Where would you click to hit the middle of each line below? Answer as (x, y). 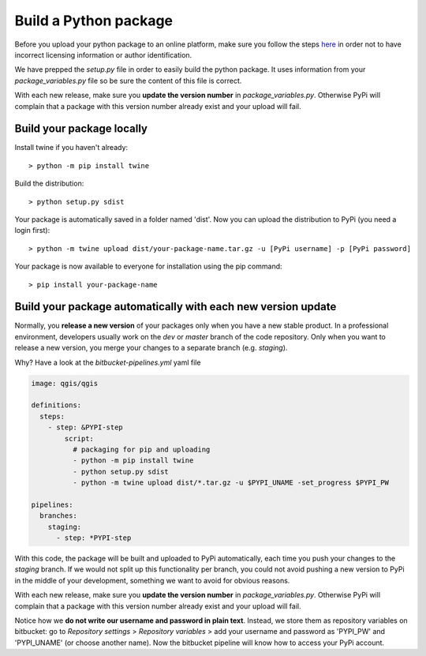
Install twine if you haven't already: (71, 148)
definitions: (56, 405)
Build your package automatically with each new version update (176, 307)
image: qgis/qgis (65, 383)
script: (79, 439)
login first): (32, 231)
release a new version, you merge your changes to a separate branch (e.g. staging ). (151, 348)
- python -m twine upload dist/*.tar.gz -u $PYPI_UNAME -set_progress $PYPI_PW (231, 483)
